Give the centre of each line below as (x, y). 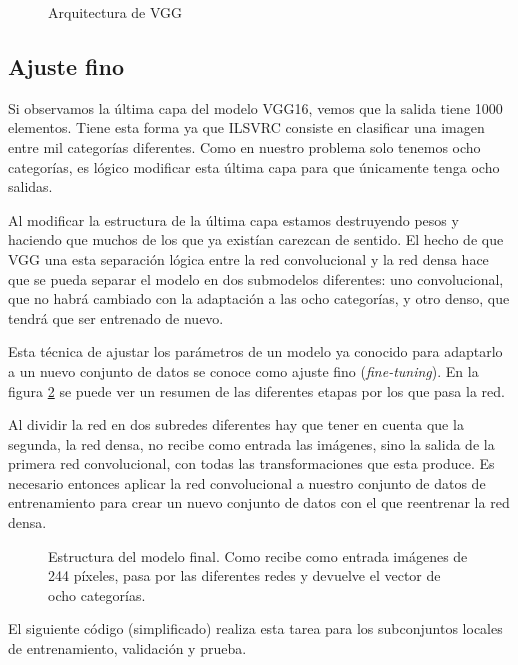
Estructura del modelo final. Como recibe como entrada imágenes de (258, 555)
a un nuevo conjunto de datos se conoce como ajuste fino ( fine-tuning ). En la (243, 370)
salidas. (30, 186)
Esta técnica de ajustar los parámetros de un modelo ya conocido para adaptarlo (255, 351)
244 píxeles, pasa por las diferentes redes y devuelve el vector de (244, 575)
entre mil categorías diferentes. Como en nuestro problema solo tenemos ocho (244, 146)
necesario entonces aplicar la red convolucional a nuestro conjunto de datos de (247, 482)
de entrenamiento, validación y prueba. (127, 648)
